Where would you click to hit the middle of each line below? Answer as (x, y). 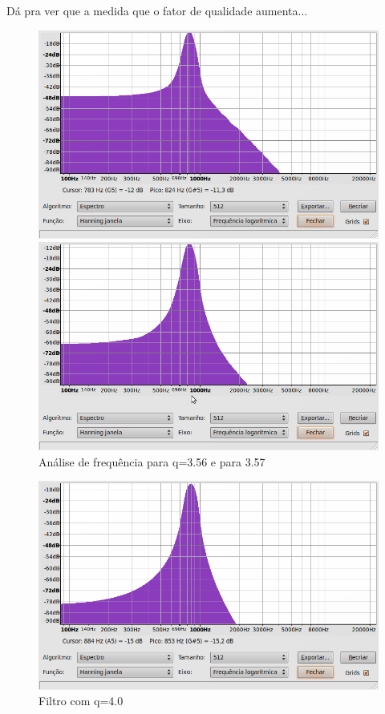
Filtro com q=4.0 (81, 701)
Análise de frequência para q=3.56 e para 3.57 (152, 461)
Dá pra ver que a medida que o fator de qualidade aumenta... (157, 10)
